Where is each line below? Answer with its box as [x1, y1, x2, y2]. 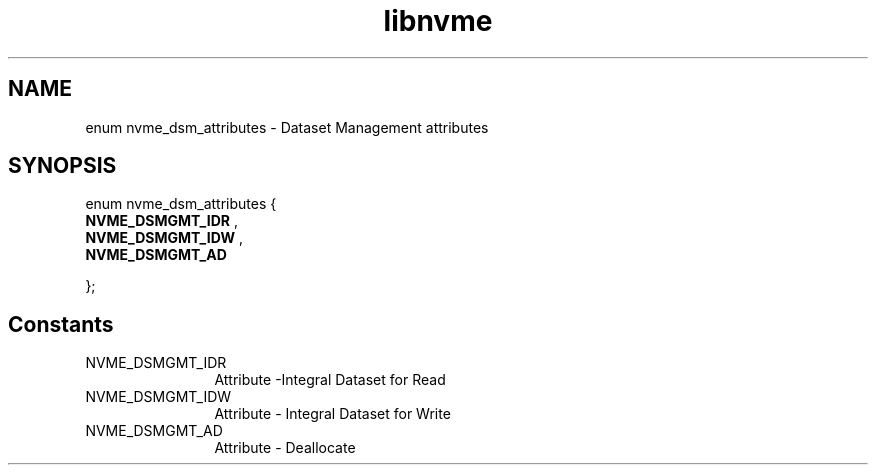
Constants [8, 311, 114, 337]
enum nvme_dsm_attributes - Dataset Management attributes [85, 118, 489, 136]
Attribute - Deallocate [214, 439, 356, 457]
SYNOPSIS [8, 153, 117, 179]
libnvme [383, 4, 493, 38]
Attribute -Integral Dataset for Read [214, 371, 446, 389]
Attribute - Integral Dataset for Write [214, 405, 451, 423]
